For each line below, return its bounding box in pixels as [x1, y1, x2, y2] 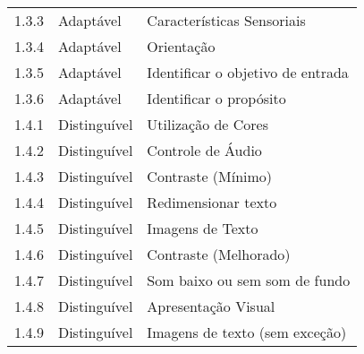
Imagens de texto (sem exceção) [147, 322, 347, 342]
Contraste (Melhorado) [147, 244, 291, 264]
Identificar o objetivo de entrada [147, 62, 349, 82]
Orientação [147, 36, 216, 56]
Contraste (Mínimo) [147, 166, 273, 186]
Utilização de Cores [147, 114, 269, 134]
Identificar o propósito [147, 88, 286, 108]
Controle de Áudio [147, 140, 262, 160]
